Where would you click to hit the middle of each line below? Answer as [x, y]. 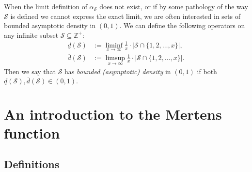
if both [207, 71]
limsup [115, 58]
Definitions [32, 164]
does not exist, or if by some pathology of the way [174, 6]
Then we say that [30, 71]
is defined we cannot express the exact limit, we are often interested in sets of [125, 16]
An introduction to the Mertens [113, 114]
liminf [114, 45]
